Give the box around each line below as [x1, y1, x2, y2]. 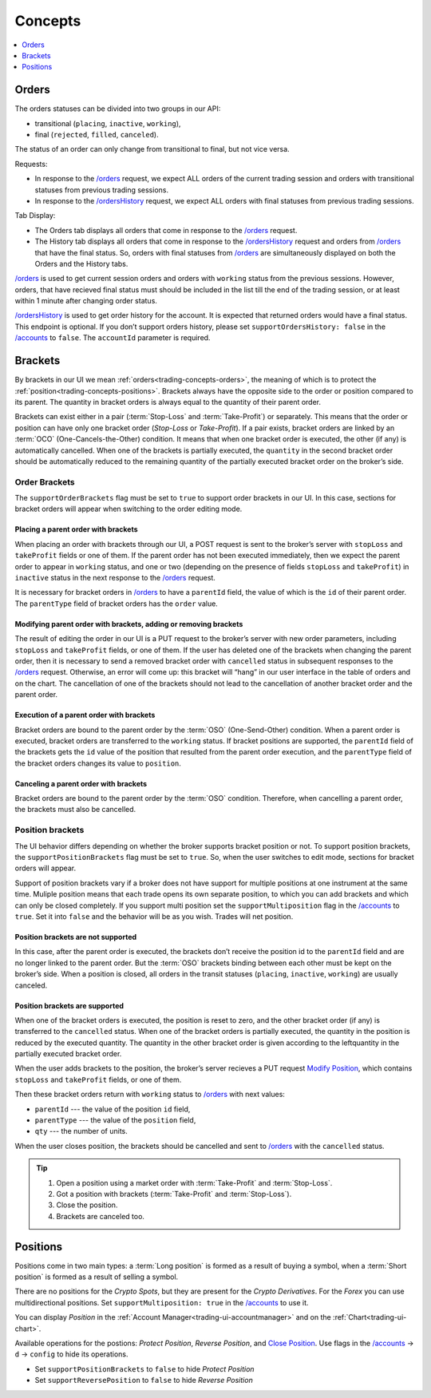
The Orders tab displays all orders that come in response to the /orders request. [34, 225, 298, 235]
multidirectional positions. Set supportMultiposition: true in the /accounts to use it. [14, 1297, 309, 1307]
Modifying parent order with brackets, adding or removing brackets [14, 619, 243, 628]
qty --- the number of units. [34, 1127, 128, 1136]
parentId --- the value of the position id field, [34, 1104, 191, 1114]
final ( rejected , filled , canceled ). [34, 130, 159, 140]
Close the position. [56, 1200, 118, 1210]
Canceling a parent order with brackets [14, 778, 148, 788]
